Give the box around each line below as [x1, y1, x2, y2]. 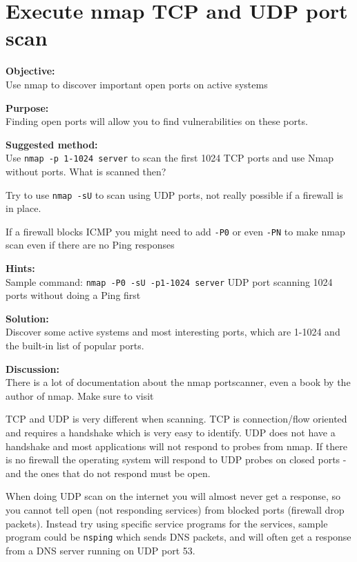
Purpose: [6, 100, 49, 115]
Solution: [6, 311, 49, 325]
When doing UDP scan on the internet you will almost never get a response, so [6, 489, 341, 503]
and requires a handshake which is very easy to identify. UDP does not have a [6, 425, 336, 440]
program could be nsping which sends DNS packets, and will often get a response [6, 530, 351, 544]
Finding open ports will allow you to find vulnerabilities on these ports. [6, 114, 308, 128]
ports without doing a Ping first [6, 288, 141, 302]
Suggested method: [6, 137, 98, 151]
